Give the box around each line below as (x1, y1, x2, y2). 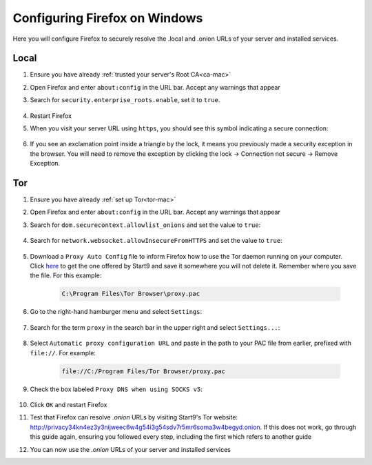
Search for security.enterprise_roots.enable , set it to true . (30, 96, 220, 104)
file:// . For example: (30, 348, 96, 357)
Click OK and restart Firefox (30, 400, 107, 408)
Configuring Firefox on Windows (12, 10, 203, 26)
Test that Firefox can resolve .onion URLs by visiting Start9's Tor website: (30, 413, 238, 422)
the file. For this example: (30, 271, 102, 279)
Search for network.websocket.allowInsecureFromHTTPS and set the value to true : (30, 237, 282, 245)
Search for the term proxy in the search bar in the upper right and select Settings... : (30, 323, 280, 331)
